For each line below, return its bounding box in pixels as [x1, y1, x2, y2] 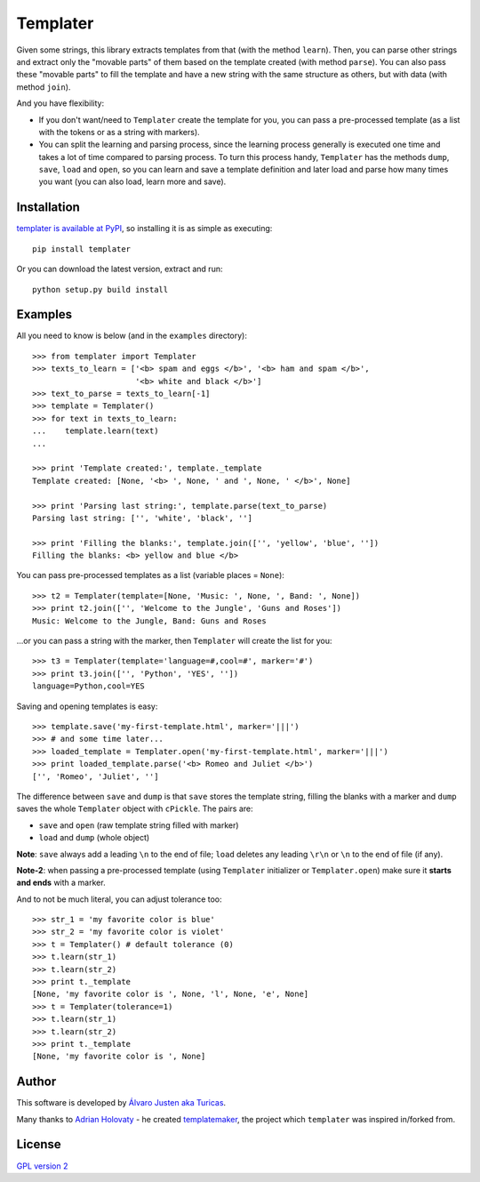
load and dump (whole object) [38, 832, 150, 843]
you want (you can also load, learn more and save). [38, 176, 227, 187]
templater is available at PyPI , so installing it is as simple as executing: [16, 223, 273, 234]
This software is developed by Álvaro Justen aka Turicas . [16, 1098, 227, 1108]
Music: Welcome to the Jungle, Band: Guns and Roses [32, 615, 267, 626]
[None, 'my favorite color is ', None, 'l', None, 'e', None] [32, 989, 309, 1000]
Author [16, 1074, 57, 1090]
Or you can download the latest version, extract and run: [16, 263, 223, 275]
